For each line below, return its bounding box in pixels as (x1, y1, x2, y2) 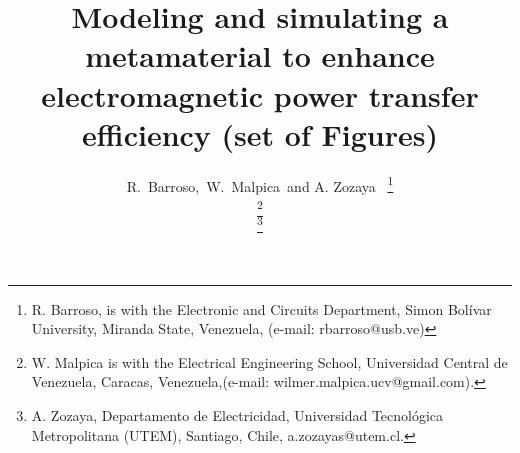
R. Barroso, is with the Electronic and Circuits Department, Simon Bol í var (31, 298, 492, 319)
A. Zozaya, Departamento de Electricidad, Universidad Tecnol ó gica (31, 404, 444, 425)
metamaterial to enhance (85, 35, 435, 76)
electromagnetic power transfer (41, 74, 479, 115)
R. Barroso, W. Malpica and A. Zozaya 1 (126, 172, 394, 196)
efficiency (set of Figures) (82, 113, 438, 154)
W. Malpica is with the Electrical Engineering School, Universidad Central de (31, 351, 508, 372)
